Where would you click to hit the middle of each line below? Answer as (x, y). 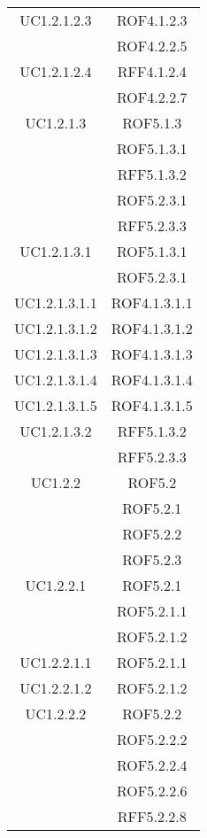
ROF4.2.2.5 (152, 46)
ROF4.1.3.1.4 (152, 380)
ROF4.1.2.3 (152, 20)
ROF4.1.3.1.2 (152, 328)
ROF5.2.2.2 (152, 739)
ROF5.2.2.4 (152, 765)
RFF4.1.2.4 (152, 71)
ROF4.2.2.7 (152, 97)
